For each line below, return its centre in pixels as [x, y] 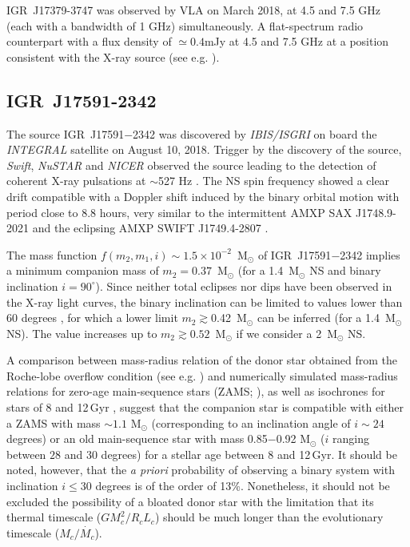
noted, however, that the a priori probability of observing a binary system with [201, 470]
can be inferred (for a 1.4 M [326, 318]
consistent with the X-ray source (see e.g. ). [113, 56]
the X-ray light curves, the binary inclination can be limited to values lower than [205, 302]
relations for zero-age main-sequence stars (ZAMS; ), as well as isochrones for [196, 391]
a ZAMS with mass [54, 422]
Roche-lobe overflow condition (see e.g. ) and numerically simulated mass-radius [202, 375]
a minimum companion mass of [83, 270]
